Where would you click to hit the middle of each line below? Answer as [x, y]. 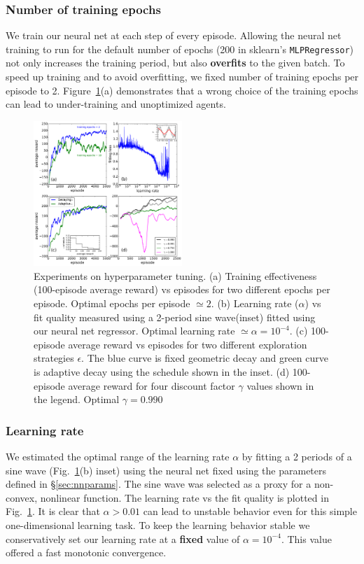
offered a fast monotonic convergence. [86, 552]
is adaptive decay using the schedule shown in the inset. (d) [162, 372]
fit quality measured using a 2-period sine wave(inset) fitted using [175, 317]
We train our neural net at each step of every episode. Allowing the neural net [174, 35]
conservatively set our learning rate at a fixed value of [123, 538]
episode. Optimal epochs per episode [112, 303]
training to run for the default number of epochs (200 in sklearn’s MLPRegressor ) [180, 49]
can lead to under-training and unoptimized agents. [116, 104]
